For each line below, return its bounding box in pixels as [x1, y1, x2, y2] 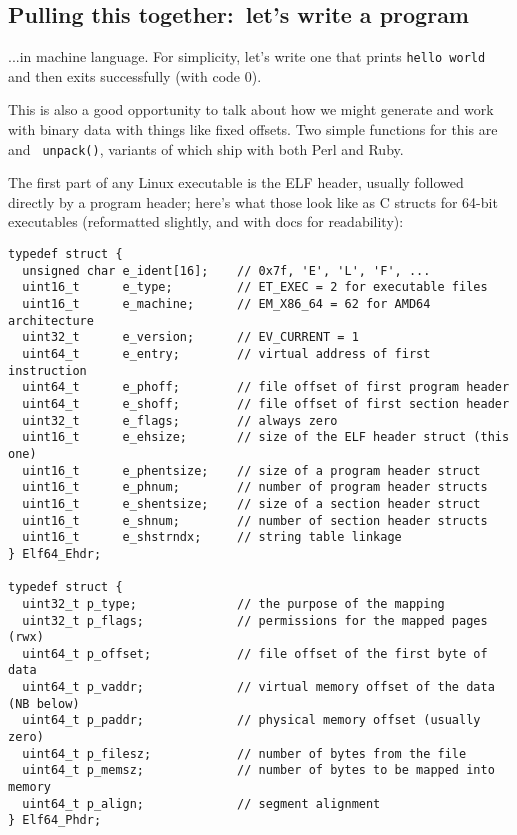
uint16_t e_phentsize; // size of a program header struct [22, 463, 481, 478]
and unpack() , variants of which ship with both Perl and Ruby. [8, 138, 404, 159]
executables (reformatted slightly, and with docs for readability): [8, 211, 404, 232]
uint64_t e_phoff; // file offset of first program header [22, 380, 510, 395]
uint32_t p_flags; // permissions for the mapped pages [22, 613, 488, 628]
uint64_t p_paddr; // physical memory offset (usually [22, 713, 481, 728]
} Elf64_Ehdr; [8, 546, 102, 561]
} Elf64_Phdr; [8, 813, 102, 828]
